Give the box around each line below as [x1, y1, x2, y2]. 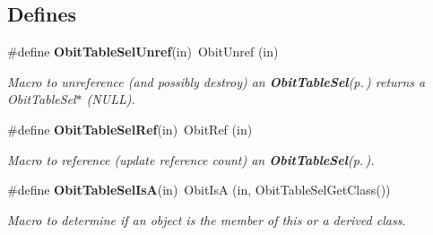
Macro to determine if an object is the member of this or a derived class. [7, 210, 406, 229]
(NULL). [86, 90, 135, 109]
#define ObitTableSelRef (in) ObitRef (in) [7, 119, 253, 138]
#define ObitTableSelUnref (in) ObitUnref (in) [7, 42, 279, 61]
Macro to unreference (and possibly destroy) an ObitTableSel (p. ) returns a [7, 72, 426, 91]
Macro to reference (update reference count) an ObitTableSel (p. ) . [7, 150, 375, 169]
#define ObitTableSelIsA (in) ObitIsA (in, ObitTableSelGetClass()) [7, 180, 391, 199]
